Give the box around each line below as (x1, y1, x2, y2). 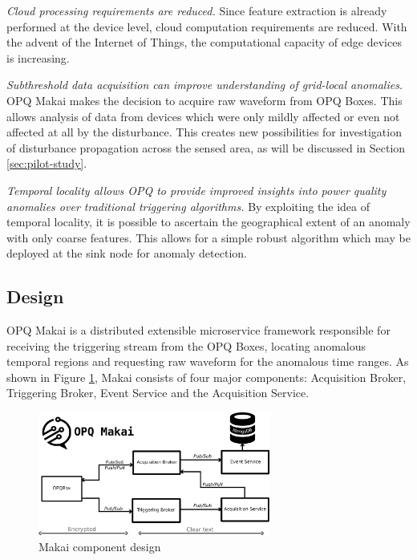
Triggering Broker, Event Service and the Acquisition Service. (6, 384, 310, 401)
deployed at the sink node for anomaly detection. (6, 245, 247, 262)
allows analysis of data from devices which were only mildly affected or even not (6, 108, 400, 124)
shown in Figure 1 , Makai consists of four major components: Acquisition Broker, (6, 368, 407, 385)
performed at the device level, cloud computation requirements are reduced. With (6, 18, 407, 34)
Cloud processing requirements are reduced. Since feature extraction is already (6, 2, 387, 18)
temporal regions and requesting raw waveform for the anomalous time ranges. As (6, 353, 409, 370)
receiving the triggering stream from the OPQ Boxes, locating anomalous (6, 337, 366, 354)
